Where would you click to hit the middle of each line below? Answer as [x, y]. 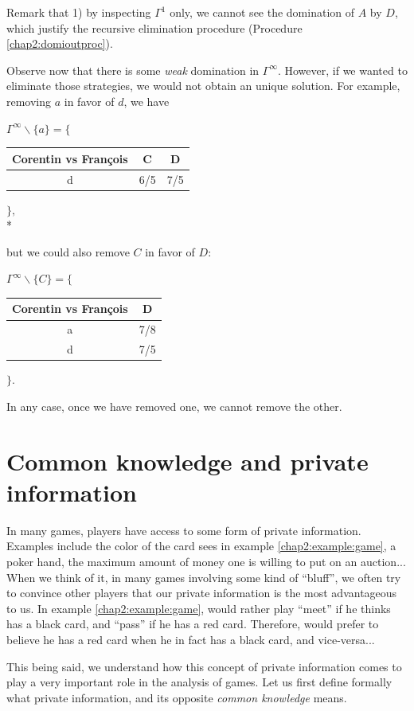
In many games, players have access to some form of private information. [184, 530]
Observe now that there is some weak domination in [133, 70]
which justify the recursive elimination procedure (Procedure [154, 27]
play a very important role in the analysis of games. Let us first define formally [199, 682]
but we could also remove [68, 251]
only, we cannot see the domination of [262, 12]
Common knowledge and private [187, 461]
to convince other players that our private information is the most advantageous [202, 593]
